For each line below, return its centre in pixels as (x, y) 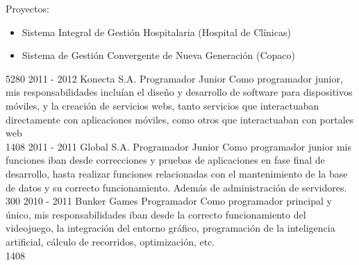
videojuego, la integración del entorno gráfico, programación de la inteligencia (170, 228)
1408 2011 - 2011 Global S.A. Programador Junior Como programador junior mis (178, 146)
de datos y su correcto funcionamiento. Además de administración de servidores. (176, 187)
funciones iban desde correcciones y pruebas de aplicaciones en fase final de (165, 160)
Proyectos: (27, 8)
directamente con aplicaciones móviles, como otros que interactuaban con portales (180, 119)
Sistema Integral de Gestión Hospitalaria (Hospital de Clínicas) (156, 32)
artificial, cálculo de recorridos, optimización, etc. (110, 241)
